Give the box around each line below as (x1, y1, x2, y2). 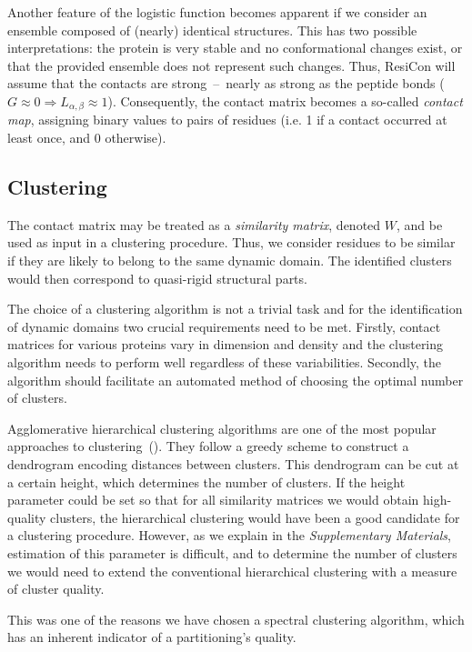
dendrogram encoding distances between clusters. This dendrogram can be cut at (7, 454, 459, 473)
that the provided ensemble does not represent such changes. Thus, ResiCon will (7, 55, 456, 75)
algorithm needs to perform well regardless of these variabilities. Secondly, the (7, 352, 442, 371)
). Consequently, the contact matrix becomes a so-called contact (107, 91, 463, 110)
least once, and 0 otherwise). (7, 128, 166, 147)
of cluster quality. (7, 579, 105, 598)
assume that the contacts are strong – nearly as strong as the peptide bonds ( (7, 74, 445, 93)
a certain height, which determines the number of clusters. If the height (7, 472, 406, 491)
